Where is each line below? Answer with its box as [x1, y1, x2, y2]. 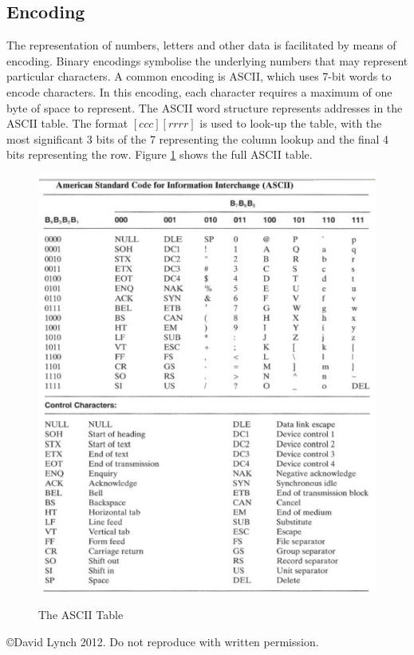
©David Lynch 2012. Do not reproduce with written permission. [6, 633, 319, 649]
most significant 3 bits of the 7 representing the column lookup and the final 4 [6, 130, 389, 147]
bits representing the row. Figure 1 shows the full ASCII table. [6, 146, 313, 163]
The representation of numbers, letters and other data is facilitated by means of [6, 37, 396, 53]
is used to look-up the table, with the [199, 115, 382, 132]
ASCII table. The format [6, 115, 128, 132]
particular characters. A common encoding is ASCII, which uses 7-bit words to [6, 68, 392, 85]
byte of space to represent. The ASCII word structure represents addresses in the [6, 99, 403, 116]
